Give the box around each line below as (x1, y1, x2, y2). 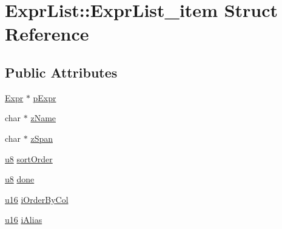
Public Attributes (5, 62, 118, 81)
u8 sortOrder (5, 152, 53, 165)
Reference (5, 21, 89, 46)
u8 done (5, 173, 35, 185)
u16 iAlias (5, 213, 42, 226)
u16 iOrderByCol (5, 193, 69, 205)
